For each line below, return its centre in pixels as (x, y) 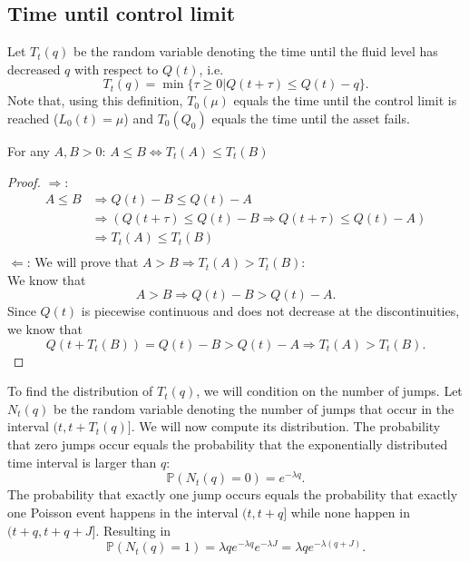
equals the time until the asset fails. (311, 118)
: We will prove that (83, 262)
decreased (34, 69)
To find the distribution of (80, 391)
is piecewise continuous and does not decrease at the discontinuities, (270, 311)
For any (29, 150)
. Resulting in (133, 530)
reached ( (33, 118)
